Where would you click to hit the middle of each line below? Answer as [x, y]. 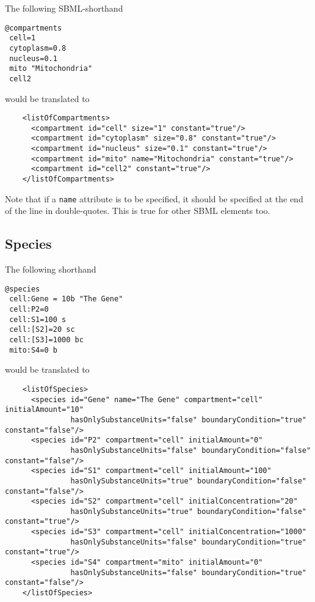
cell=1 [23, 38]
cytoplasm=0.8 [38, 48]
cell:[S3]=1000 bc [46, 340]
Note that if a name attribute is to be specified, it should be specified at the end [154, 198]
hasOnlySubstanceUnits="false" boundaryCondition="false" [191, 450]
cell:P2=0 [29, 310]
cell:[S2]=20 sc [42, 330]
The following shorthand [51, 269]
